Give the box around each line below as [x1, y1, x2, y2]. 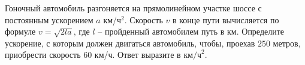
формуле [5, 25, 36, 38]
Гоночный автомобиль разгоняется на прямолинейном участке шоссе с [5, 2, 262, 14]
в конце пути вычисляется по [172, 13, 279, 26]
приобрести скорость [5, 48, 81, 61]
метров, [273, 36, 301, 49]
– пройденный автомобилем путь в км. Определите [98, 25, 285, 38]
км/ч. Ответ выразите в [94, 48, 181, 61]
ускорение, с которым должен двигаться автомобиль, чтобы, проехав [5, 36, 255, 49]
